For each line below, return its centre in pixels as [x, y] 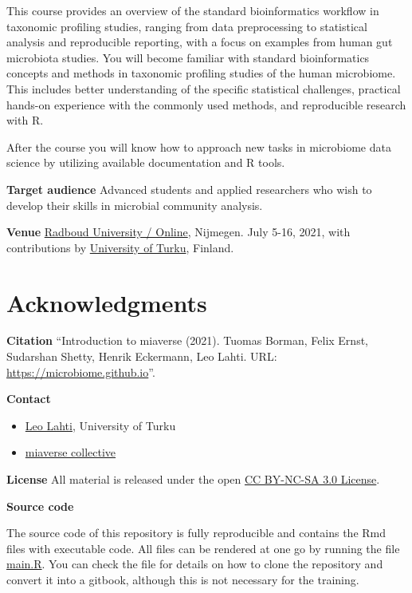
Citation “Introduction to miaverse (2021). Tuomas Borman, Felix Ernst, [187, 340]
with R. [25, 120]
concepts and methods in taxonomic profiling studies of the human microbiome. [201, 73]
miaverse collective [71, 452]
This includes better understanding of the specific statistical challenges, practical [204, 88]
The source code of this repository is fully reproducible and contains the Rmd [196, 533]
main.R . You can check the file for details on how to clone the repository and [195, 564]
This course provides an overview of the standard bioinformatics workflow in [193, 10]
